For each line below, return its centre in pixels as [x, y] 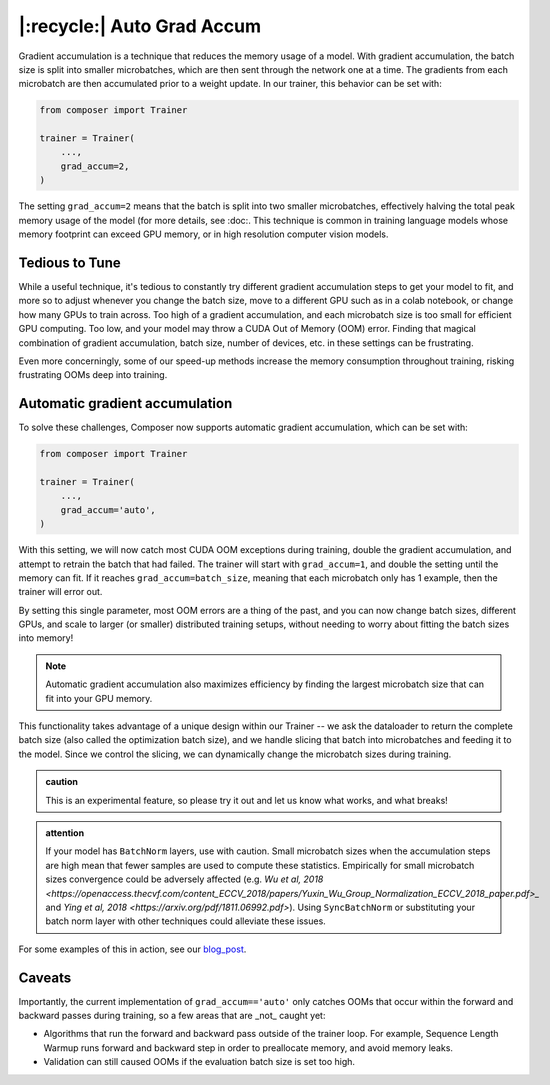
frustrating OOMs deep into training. [93, 375]
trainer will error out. [60, 592]
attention [65, 832]
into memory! [46, 638]
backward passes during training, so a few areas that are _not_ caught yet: [172, 1015]
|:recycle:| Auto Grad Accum [140, 26]
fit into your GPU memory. [99, 698]
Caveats [45, 977]
